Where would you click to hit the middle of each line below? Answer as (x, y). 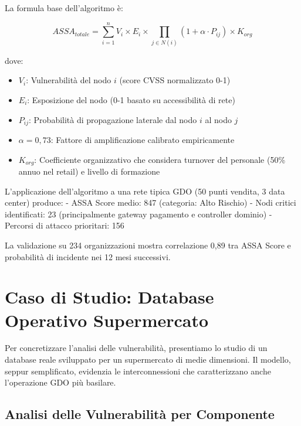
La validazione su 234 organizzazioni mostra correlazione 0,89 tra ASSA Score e (148, 245)
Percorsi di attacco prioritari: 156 (65, 225)
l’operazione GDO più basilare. (60, 382)
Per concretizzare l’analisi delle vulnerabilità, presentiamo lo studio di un (136, 348)
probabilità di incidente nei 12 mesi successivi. (88, 256)
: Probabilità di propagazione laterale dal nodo (113, 119)
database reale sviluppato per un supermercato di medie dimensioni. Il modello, (148, 359)
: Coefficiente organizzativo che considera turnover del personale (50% (160, 159)
